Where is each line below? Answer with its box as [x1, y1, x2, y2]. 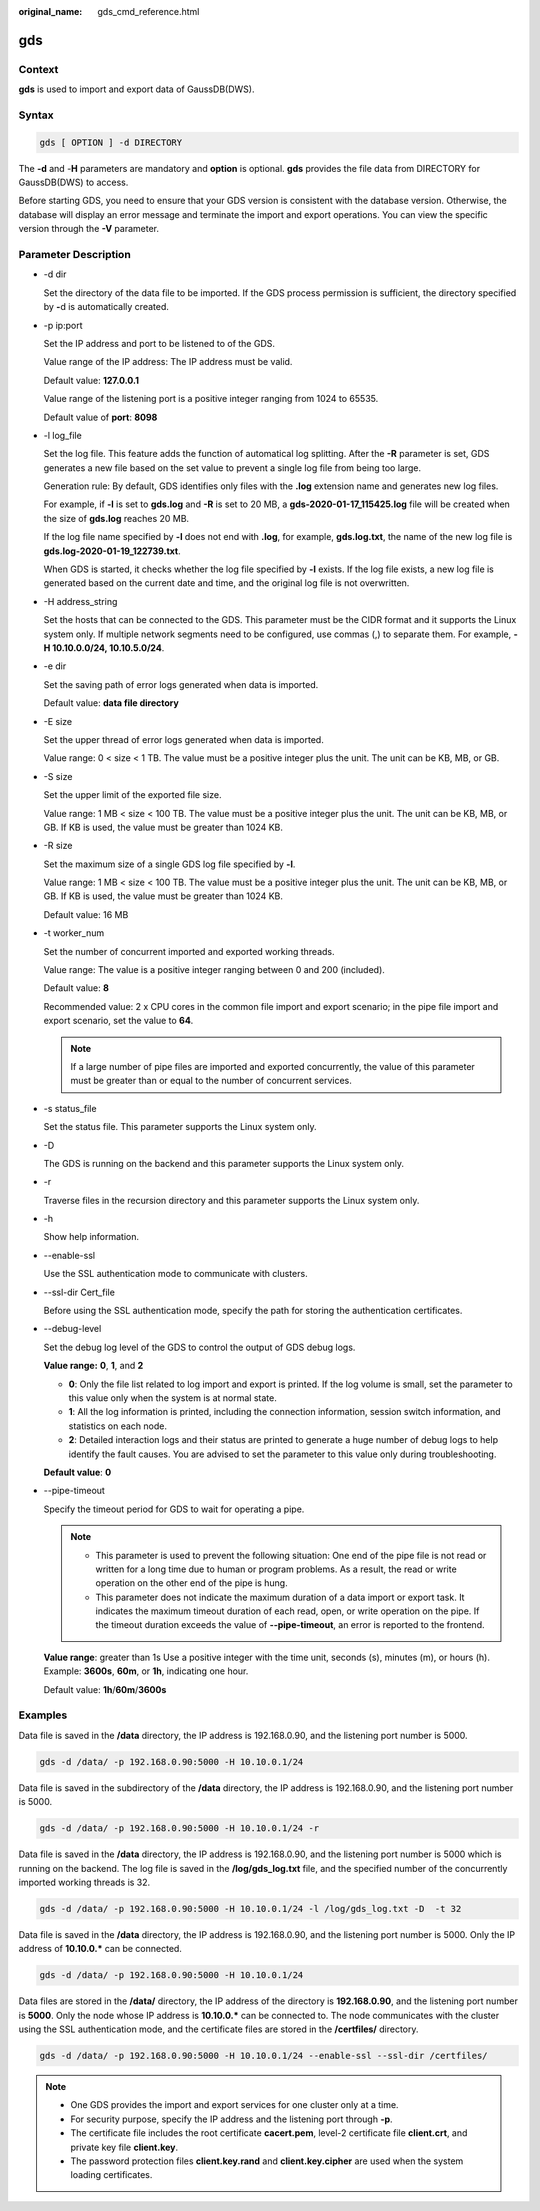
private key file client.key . [70, 2141, 179, 2153]
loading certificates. [70, 2169, 153, 2181]
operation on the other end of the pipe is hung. [95, 1577, 289, 1589]
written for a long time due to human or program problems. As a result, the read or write [95, 1563, 457, 1575]
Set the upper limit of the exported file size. [43, 789, 222, 801]
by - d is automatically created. [43, 301, 170, 313]
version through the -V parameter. [18, 223, 160, 235]
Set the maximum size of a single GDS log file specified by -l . [43, 858, 296, 870]
